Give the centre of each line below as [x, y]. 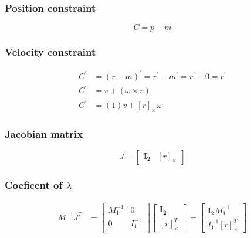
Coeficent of [34, 184]
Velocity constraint [50, 52]
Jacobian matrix [44, 133]
